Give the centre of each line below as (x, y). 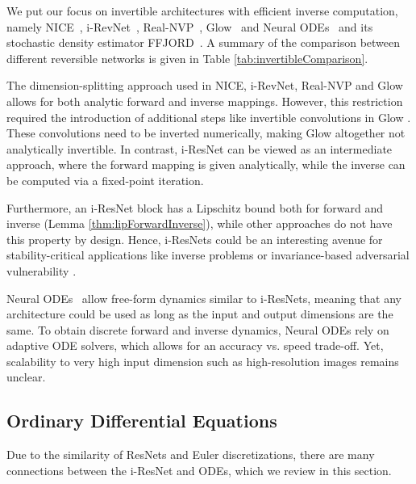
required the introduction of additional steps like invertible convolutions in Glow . (209, 117)
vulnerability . (42, 270)
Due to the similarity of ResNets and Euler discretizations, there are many (191, 455)
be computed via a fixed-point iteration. (105, 180)
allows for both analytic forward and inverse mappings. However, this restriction (205, 101)
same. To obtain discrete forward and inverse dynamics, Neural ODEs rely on (198, 329)
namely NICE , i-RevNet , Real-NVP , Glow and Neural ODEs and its (190, 26)
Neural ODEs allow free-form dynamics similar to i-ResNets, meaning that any (204, 298)
